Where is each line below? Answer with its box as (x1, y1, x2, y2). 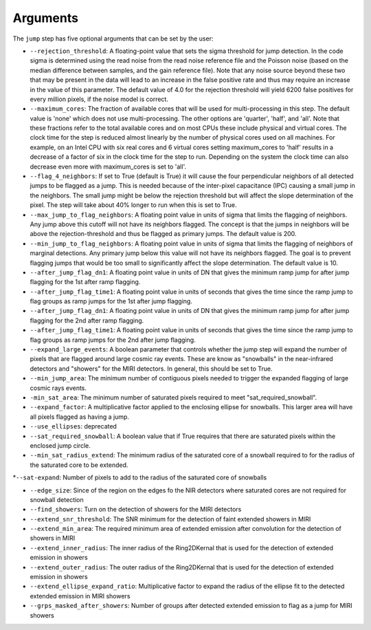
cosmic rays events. (30, 384, 87, 392)
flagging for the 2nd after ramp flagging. (30, 316, 144, 325)
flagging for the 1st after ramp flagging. (30, 278, 141, 286)
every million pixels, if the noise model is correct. (30, 95, 168, 103)
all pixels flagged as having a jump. (30, 413, 130, 421)
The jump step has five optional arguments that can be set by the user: (12, 34, 214, 43)
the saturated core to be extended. (30, 461, 128, 469)
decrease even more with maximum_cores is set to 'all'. (30, 162, 187, 171)
